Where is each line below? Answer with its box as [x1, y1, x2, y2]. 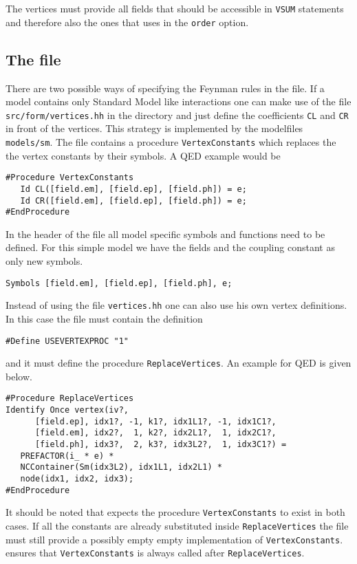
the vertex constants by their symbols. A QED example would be [6, 148, 281, 162]
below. [6, 369, 32, 383]
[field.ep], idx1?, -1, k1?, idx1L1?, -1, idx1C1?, [34, 416, 277, 426]
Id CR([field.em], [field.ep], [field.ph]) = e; [20, 195, 247, 206]
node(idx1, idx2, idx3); [20, 474, 134, 484]
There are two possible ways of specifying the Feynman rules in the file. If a [6, 80, 325, 95]
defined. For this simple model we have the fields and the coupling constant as [6, 240, 335, 254]
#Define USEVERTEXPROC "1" [6, 336, 129, 346]
